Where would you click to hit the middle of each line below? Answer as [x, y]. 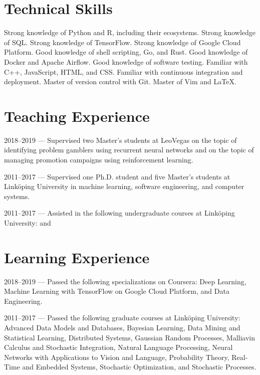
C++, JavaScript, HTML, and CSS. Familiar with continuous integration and [123, 71]
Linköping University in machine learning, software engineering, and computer [124, 186]
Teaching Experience [77, 116]
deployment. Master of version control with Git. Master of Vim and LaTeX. [120, 81]
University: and [28, 222]
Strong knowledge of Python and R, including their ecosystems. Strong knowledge [130, 32]
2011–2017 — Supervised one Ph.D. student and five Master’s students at [117, 176]
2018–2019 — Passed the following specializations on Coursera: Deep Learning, [125, 281]
